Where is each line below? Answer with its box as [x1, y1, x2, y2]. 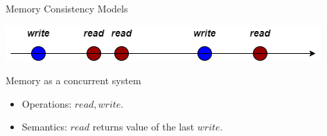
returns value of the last [92, 119, 195, 134]
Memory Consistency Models [6, 1, 128, 15]
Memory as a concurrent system [6, 73, 141, 88]
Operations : [21, 96, 72, 110]
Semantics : [21, 119, 67, 134]
